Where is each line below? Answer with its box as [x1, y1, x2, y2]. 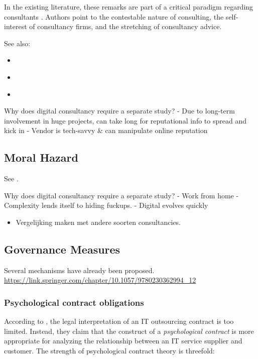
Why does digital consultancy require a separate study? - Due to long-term [4, 105, 235, 116]
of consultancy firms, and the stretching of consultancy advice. [29, 21, 222, 32]
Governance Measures [4, 241, 120, 257]
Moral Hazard [4, 150, 78, 165]
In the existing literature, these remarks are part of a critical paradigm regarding [4, 2, 253, 12]
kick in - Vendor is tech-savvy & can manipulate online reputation [4, 125, 208, 136]
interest [4, 21, 27, 32]
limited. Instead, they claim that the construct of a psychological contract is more [4, 325, 254, 336]
